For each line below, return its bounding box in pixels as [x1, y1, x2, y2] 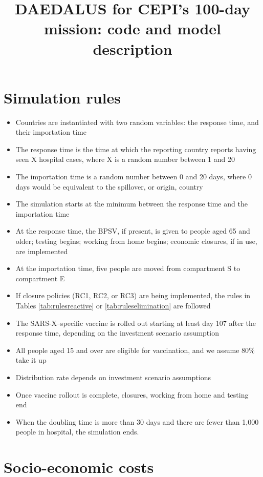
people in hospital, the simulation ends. [15, 426, 139, 437]
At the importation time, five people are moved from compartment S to [15, 263, 240, 274]
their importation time [15, 127, 86, 137]
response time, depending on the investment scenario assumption [15, 327, 219, 338]
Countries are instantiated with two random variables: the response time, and [15, 116, 259, 127]
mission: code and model [44, 18, 221, 39]
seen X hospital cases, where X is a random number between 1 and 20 [15, 154, 235, 164]
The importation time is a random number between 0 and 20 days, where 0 [15, 171, 252, 182]
